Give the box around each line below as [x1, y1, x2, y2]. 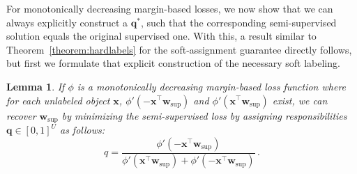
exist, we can [272, 93, 328, 107]
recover [6, 108, 36, 122]
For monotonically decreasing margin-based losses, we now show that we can [6, 1, 333, 15]
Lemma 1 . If [6, 79, 65, 93]
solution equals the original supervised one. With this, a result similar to [6, 29, 317, 43]
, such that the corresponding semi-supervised [140, 15, 337, 29]
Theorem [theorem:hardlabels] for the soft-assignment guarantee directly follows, [6, 42, 352, 56]
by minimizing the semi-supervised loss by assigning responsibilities [61, 108, 347, 122]
